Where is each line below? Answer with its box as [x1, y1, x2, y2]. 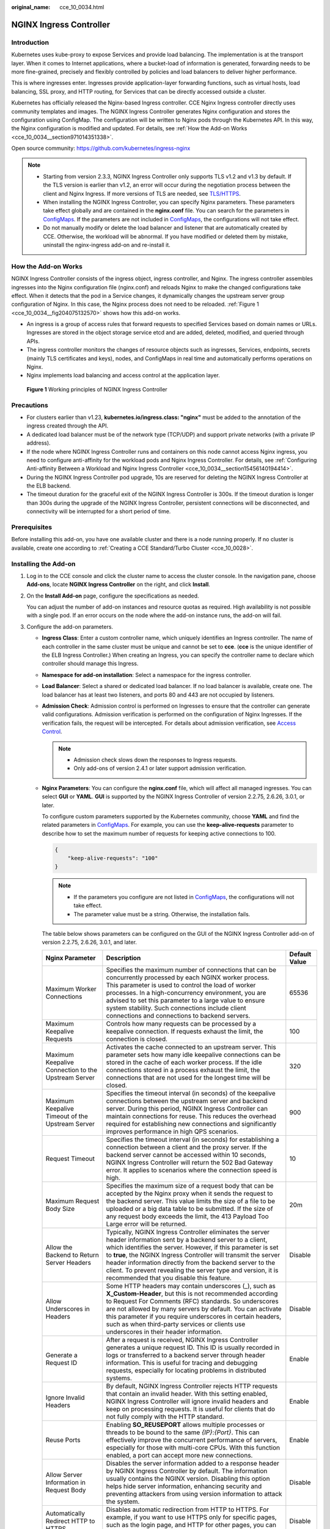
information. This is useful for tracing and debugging [106, 1358, 258, 1367]
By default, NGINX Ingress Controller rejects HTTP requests [106, 1382, 278, 1390]
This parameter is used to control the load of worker [106, 980, 256, 989]
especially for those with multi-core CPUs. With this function [106, 1443, 280, 1452]
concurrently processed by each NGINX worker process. [106, 973, 269, 982]
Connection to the [45, 1065, 98, 1074]
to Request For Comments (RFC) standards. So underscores [106, 1297, 279, 1305]
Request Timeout [45, 1154, 95, 1163]
